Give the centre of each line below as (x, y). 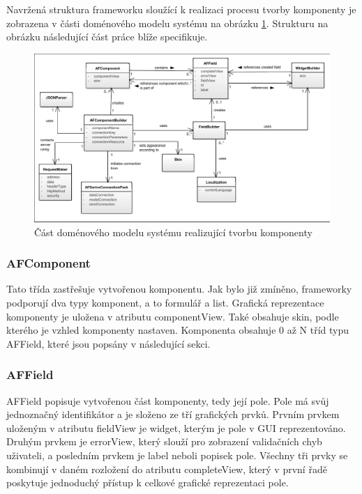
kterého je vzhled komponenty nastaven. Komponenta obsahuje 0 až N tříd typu (178, 330)
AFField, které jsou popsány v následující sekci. (108, 343)
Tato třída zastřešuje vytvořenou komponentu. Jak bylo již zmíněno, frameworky (179, 289)
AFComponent (48, 263)
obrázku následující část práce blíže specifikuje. (107, 37)
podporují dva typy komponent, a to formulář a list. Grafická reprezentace (165, 302)
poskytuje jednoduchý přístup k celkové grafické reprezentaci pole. (148, 483)
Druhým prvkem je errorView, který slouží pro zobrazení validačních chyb (164, 441)
